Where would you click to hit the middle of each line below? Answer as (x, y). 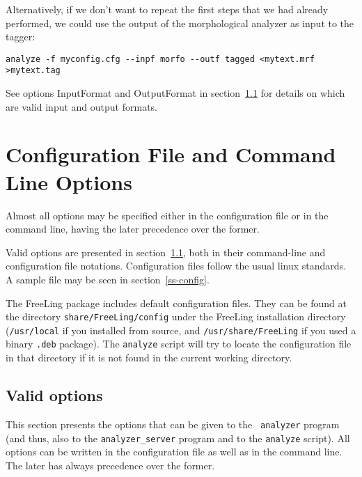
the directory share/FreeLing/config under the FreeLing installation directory (176, 316)
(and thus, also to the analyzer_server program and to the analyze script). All (178, 438)
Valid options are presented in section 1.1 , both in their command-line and (166, 252)
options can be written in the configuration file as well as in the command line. (174, 452)
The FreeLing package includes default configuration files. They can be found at (176, 303)
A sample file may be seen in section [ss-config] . (108, 279)
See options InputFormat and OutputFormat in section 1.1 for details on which (175, 93)
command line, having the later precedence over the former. (133, 229)
